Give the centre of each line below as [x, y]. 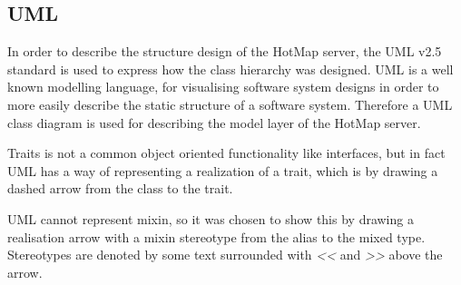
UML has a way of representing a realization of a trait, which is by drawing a [223, 170]
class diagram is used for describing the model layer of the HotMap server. [214, 122]
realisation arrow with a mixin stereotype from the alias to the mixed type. [216, 236]
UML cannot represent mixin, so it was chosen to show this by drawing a [211, 218]
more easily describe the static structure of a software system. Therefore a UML [230, 104]
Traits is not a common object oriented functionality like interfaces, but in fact [226, 153]
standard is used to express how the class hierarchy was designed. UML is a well [230, 69]
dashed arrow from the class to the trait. [120, 188]
